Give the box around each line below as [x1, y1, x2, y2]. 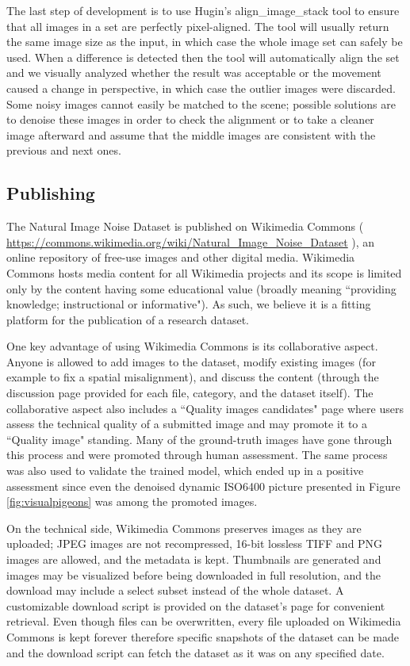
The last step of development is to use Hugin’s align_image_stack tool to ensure [6, 2, 400, 18]
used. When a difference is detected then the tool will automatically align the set [6, 48, 400, 65]
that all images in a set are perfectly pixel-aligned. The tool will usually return [6, 17, 389, 34]
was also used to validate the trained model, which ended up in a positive [6, 462, 364, 479]
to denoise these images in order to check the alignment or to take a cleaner [6, 111, 374, 128]
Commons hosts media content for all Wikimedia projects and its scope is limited [6, 264, 402, 281]
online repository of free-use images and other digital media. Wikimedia [6, 249, 355, 266]
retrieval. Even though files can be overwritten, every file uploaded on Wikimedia [6, 613, 401, 630]
